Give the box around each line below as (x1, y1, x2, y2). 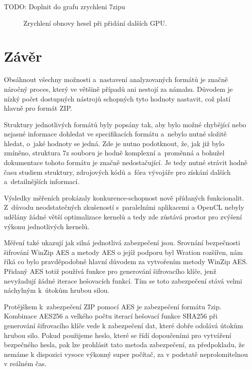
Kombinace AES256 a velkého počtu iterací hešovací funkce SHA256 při (4, 311, 218, 321)
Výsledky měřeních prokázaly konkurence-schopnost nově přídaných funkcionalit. (4, 192, 244, 202)
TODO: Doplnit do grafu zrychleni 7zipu (4, 1, 125, 11)
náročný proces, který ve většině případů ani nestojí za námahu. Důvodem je (4, 84, 233, 94)
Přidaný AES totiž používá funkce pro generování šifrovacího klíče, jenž (4, 266, 217, 276)
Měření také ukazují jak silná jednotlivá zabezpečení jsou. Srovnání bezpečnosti (4, 237, 240, 248)
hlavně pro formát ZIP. (4, 103, 72, 113)
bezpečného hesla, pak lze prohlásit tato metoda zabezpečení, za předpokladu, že (4, 339, 245, 350)
